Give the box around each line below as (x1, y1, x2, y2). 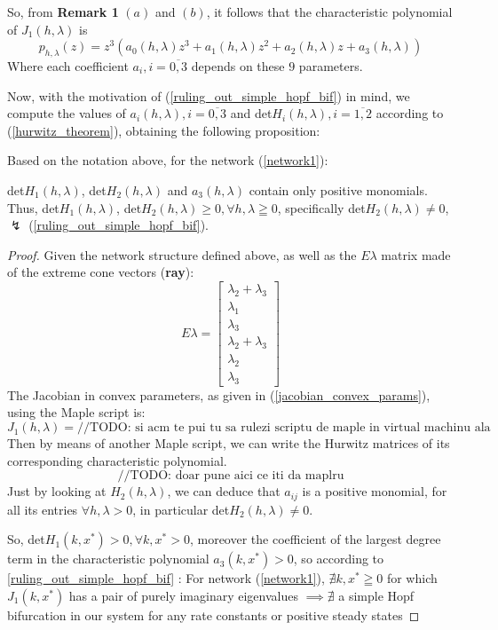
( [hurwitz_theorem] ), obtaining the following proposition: (7, 121, 320, 139)
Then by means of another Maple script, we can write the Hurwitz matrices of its (7, 434, 450, 453)
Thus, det (7, 198, 59, 217)
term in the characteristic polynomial (7, 549, 209, 568)
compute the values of (7, 104, 126, 122)
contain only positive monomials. (249, 180, 428, 199)
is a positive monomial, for (302, 482, 447, 500)
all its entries (7, 500, 78, 518)
